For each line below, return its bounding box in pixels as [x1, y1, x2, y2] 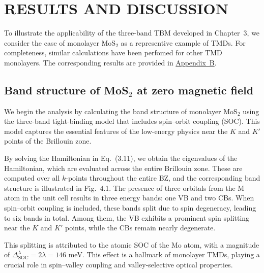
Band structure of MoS [4, 82, 129, 97]
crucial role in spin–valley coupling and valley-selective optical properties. [4, 259, 233, 270]
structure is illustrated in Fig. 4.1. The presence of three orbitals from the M [4, 182, 245, 193]
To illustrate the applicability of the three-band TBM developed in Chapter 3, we [4, 27, 260, 38]
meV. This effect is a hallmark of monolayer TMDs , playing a [68, 249, 260, 260]
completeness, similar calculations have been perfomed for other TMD [4, 47, 222, 58]
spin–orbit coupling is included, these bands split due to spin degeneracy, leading [4, 202, 256, 213]
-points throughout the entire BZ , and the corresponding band [66, 173, 260, 183]
